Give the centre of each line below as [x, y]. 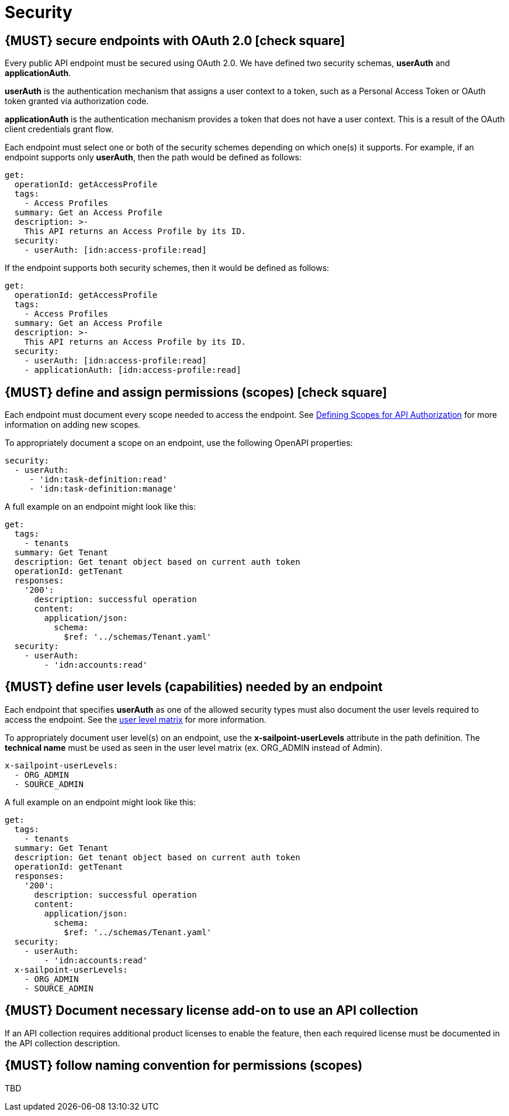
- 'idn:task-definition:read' [98, 480]
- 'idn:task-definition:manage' [103, 489]
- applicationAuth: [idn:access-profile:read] [133, 370]
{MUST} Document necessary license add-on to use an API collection [212, 1011]
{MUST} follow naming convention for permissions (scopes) [184, 1066]
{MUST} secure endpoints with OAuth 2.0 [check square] [175, 40]
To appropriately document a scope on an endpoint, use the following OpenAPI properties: [179, 443]
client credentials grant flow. [59, 129]
